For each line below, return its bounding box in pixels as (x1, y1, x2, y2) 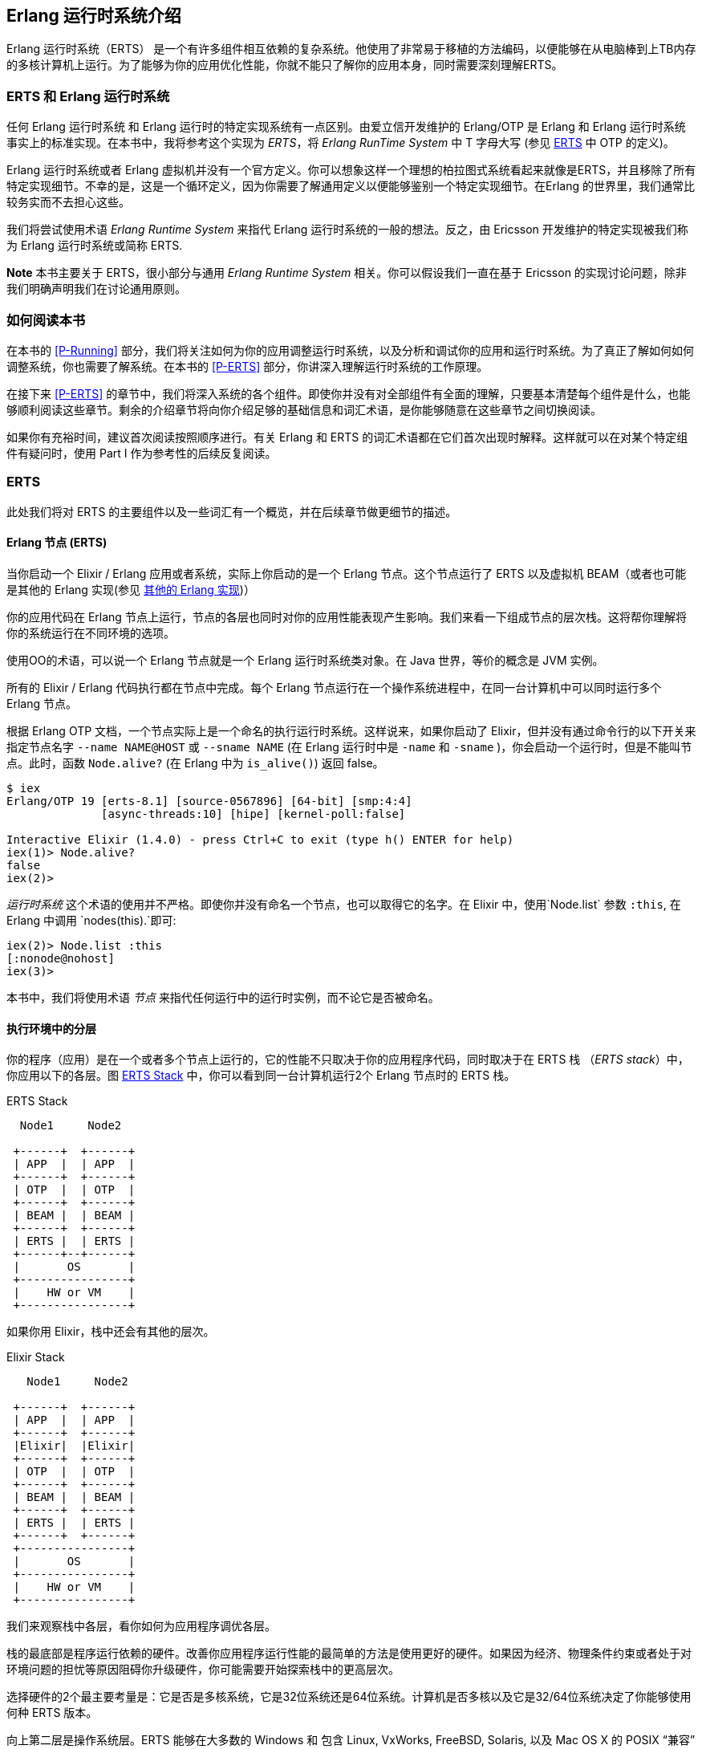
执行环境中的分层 (6, 1021, 96, 1035)
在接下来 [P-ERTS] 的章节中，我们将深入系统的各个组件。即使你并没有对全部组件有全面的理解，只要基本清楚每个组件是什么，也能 (6, 386, 691, 401)
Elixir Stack (6, 1350, 65, 1365)
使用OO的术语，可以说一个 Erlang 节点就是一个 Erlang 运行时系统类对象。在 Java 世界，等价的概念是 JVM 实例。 (6, 653, 604, 667)
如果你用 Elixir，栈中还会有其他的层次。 (6, 1324, 215, 1339)
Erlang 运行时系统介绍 (6, 6, 181, 26)
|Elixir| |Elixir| (13, 1439, 136, 1453)
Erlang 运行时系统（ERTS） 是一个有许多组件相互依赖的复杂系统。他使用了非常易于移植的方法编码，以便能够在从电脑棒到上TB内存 (6, 42, 696, 56)
